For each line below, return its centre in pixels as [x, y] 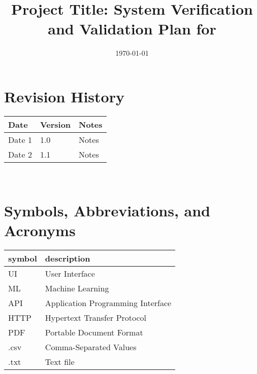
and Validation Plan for [132, 29]
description [68, 258]
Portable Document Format [94, 332]
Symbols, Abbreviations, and [107, 210]
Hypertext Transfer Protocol [96, 317]
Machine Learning [77, 288]
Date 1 [20, 139]
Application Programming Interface [108, 303]
